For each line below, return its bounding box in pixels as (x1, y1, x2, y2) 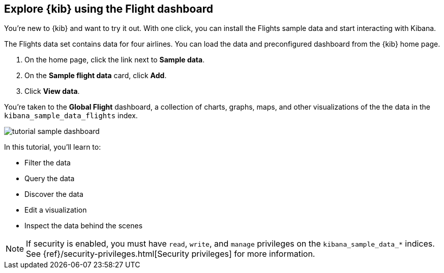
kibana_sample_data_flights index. (4, 111, 138, 120)
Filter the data (24, 158, 71, 167)
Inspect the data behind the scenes (24, 221, 143, 230)
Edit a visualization (24, 206, 87, 215)
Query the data (24, 174, 75, 183)
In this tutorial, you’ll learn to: (4, 143, 101, 152)
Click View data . (24, 87, 80, 96)
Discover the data (24, 190, 83, 199)
